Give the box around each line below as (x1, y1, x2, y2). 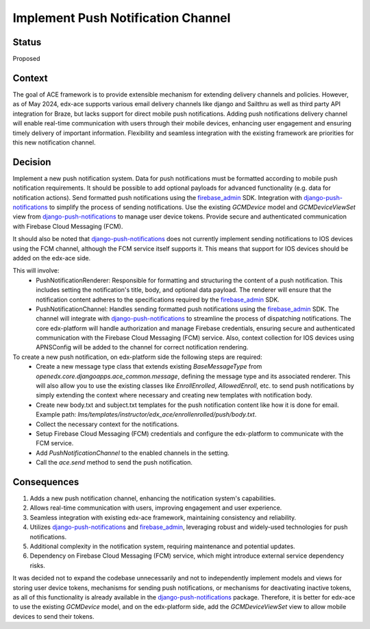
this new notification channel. (12, 138, 96, 147)
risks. (29, 561, 46, 569)
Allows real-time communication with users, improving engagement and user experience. (29, 504, 282, 512)
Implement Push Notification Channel (12, 10, 231, 25)
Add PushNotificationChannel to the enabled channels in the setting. (36, 449, 230, 457)
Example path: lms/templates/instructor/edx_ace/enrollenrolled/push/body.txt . (36, 410, 257, 419)
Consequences (12, 476, 79, 488)
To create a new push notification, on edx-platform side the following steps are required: (12, 353, 262, 361)
